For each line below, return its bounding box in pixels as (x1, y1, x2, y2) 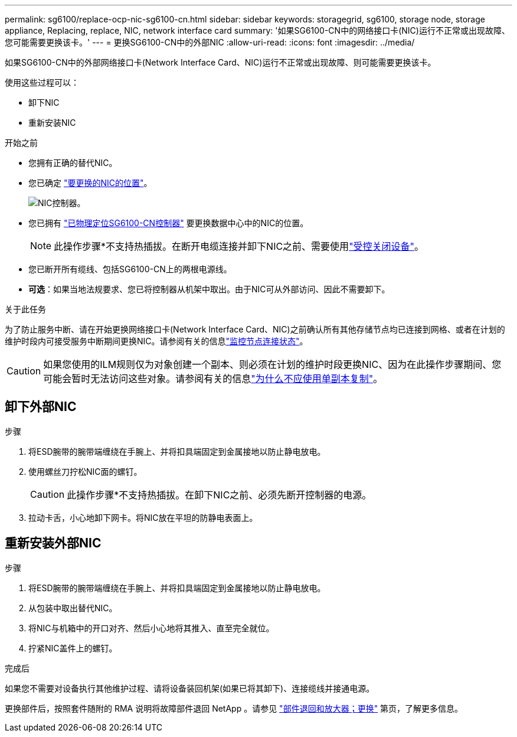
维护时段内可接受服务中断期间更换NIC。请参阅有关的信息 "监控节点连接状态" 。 (5, 336, 308, 346)
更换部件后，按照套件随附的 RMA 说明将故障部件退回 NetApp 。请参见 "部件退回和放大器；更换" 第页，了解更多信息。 (5, 703, 463, 713)
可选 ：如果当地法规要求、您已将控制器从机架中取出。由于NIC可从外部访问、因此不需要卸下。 (28, 284, 390, 294)
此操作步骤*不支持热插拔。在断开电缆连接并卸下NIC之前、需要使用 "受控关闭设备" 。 (54, 240, 424, 252)
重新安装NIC (28, 118, 76, 128)
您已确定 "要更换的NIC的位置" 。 (28, 178, 152, 188)
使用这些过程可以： (5, 77, 79, 87)
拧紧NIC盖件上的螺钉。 (28, 643, 117, 653)
